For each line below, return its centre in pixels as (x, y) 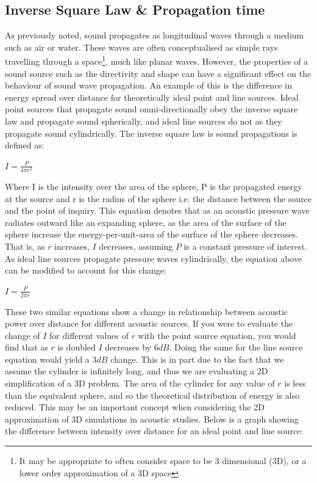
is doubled (77, 347)
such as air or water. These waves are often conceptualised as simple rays (141, 47)
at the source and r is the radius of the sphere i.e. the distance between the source (158, 198)
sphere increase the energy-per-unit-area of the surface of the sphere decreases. (151, 234)
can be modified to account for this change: (86, 270)
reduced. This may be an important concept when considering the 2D (135, 407)
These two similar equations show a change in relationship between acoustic (147, 311)
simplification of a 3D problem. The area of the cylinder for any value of (140, 383)
